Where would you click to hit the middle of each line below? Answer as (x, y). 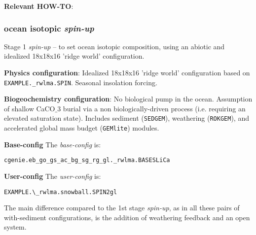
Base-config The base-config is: (53, 144)
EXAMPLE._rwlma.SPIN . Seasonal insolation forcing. (81, 82)
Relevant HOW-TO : (39, 6)
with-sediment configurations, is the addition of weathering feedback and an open (127, 217)
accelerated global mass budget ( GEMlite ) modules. (82, 128)
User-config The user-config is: (53, 176)
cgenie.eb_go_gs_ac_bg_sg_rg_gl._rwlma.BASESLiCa (87, 160)
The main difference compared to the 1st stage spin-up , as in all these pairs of (122, 208)
